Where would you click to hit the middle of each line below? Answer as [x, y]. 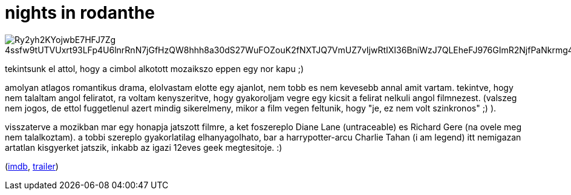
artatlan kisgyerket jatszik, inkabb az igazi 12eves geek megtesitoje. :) [144, 147]
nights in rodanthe [80, 13]
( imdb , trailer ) [32, 166]
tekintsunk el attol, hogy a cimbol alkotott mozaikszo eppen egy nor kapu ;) [154, 68]
